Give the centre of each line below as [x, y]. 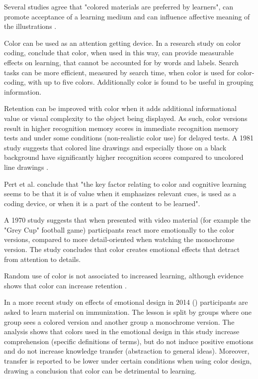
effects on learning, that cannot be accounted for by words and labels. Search [122, 62]
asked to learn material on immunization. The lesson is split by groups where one [128, 312]
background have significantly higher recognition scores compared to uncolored [124, 157]
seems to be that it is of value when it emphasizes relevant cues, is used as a [120, 193]
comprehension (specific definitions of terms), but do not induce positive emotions [129, 341]
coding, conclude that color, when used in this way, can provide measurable [119, 53]
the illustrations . [30, 26]
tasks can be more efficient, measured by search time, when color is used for [120, 72]
